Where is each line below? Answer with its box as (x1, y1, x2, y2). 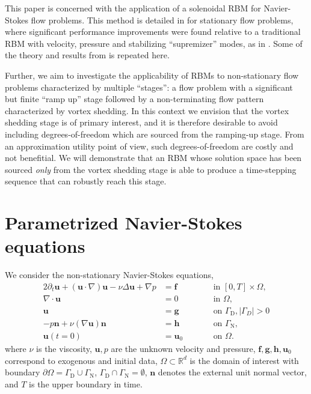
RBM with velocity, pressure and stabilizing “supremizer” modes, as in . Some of (5, 37, 303, 49)
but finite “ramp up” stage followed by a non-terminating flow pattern (5, 92, 264, 105)
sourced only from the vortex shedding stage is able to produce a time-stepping (5, 163, 297, 175)
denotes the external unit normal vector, (158, 366, 307, 378)
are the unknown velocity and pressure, (111, 342, 256, 354)
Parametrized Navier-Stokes (5, 210, 242, 235)
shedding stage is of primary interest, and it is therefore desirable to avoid (5, 116, 278, 129)
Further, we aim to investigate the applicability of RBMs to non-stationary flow (5, 68, 299, 81)
